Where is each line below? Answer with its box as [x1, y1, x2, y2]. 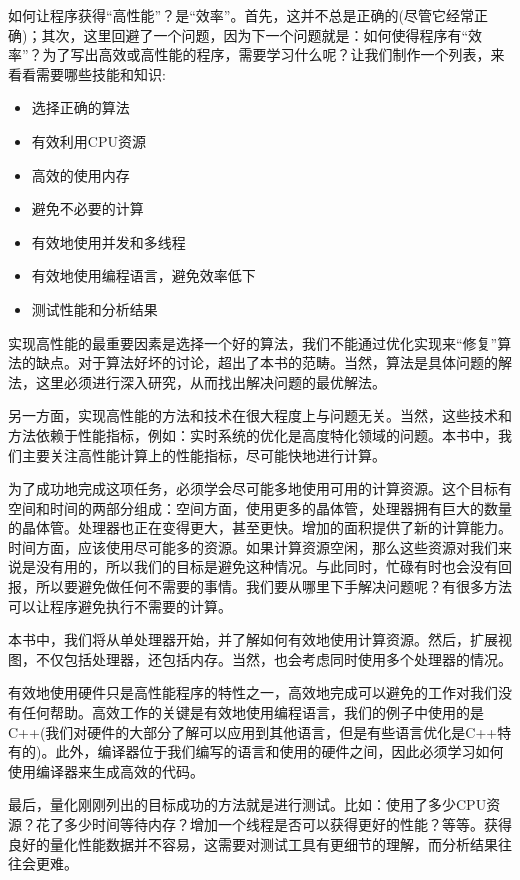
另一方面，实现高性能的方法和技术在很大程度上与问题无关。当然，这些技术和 [8, 405, 512, 426]
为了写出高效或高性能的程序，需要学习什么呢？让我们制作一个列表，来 [42, 44, 505, 65]
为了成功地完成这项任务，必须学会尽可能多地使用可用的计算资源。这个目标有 [8, 478, 512, 499]
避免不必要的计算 [31, 198, 144, 219]
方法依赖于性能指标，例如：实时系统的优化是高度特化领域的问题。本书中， [8, 424, 498, 445]
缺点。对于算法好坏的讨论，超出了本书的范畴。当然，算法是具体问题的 [35, 352, 498, 373]
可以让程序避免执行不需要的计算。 [8, 595, 232, 616]
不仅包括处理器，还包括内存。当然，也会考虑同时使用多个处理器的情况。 [35, 648, 512, 669]
